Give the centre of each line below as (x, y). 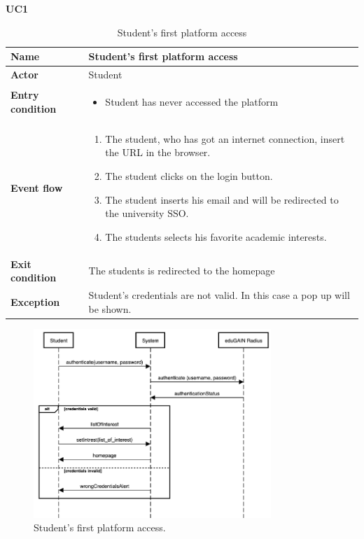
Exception (35, 301)
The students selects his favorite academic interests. (216, 236)
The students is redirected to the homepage (182, 271)
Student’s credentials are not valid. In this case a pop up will (219, 294)
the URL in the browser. (158, 152)
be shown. (110, 308)
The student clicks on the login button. (189, 175)
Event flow (37, 187)
